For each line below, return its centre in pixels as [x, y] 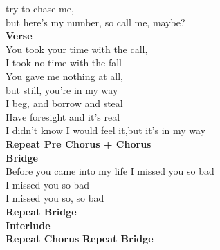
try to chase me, [40, 8]
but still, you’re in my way [62, 89]
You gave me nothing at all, [64, 76]
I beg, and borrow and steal [64, 103]
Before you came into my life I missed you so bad [110, 171]
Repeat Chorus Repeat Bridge [80, 239]
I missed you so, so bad [55, 198]
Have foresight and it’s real [63, 116]
